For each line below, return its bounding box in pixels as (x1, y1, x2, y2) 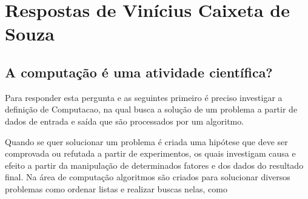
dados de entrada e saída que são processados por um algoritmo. (5, 114, 244, 127)
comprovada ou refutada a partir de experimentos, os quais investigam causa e (5, 147, 296, 160)
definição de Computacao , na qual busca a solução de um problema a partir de (5, 103, 298, 116)
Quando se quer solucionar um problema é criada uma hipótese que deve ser (5, 135, 288, 148)
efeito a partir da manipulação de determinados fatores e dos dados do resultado (5, 158, 304, 171)
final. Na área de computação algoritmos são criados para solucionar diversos (5, 171, 290, 183)
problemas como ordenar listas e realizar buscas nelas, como (5, 182, 227, 195)
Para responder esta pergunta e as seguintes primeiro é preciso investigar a (5, 91, 283, 103)
